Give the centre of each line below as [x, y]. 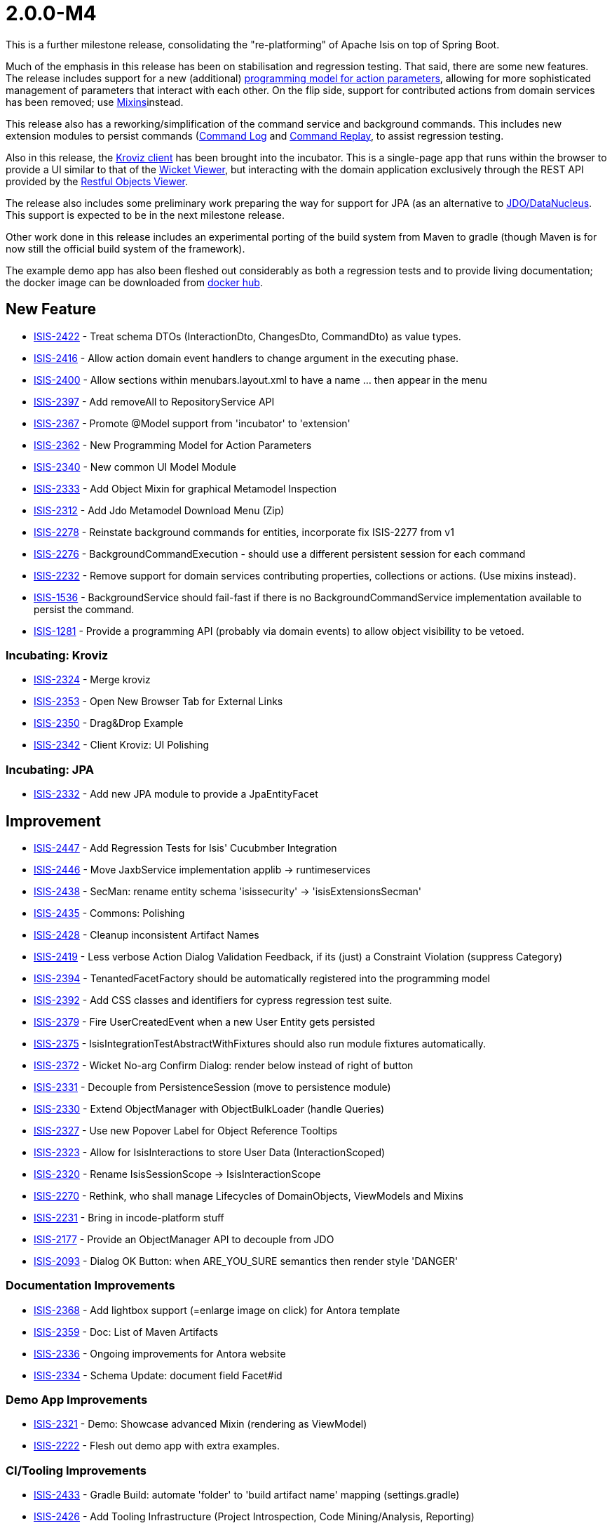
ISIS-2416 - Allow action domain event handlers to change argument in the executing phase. [246, 358]
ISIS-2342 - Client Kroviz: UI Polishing [122, 745]
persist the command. [84, 609]
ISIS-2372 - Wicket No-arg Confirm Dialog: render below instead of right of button [224, 1065]
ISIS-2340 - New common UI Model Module [135, 467]
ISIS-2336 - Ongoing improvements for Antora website [160, 1353]
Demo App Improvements [77, 1400]
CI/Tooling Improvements [76, 1470]
